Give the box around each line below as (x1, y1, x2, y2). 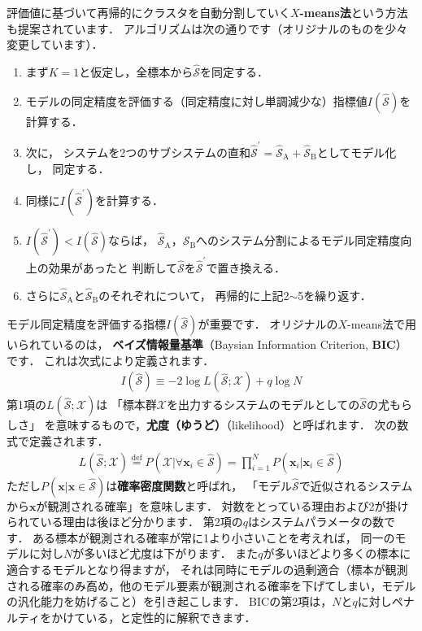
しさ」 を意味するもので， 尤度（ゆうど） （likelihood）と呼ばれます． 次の (7, 416, 398, 433)
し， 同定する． (25, 159, 110, 176)
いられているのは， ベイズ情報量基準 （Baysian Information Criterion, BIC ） (7, 336, 407, 353)
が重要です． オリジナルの (198, 315, 338, 333)
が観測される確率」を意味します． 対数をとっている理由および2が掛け (36, 497, 409, 514)
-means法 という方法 (299, 4, 408, 20)
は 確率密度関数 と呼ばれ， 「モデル (106, 477, 292, 494)
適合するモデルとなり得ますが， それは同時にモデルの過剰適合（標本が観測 (7, 561, 408, 578)
